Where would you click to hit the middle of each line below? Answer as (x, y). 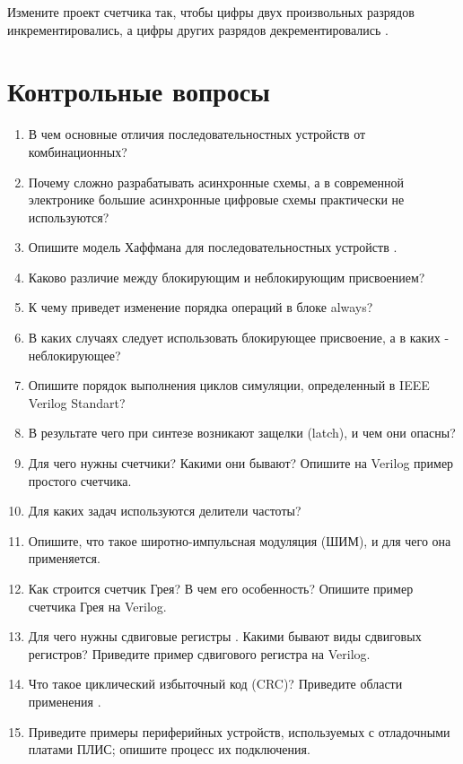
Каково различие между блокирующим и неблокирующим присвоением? (227, 277)
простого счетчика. (80, 480)
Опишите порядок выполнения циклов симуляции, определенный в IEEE (229, 385)
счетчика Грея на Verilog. (97, 606)
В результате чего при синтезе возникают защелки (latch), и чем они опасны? (242, 433)
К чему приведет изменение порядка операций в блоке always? (201, 307)
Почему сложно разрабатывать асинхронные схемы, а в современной (216, 182)
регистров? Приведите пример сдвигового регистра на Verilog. (199, 653)
